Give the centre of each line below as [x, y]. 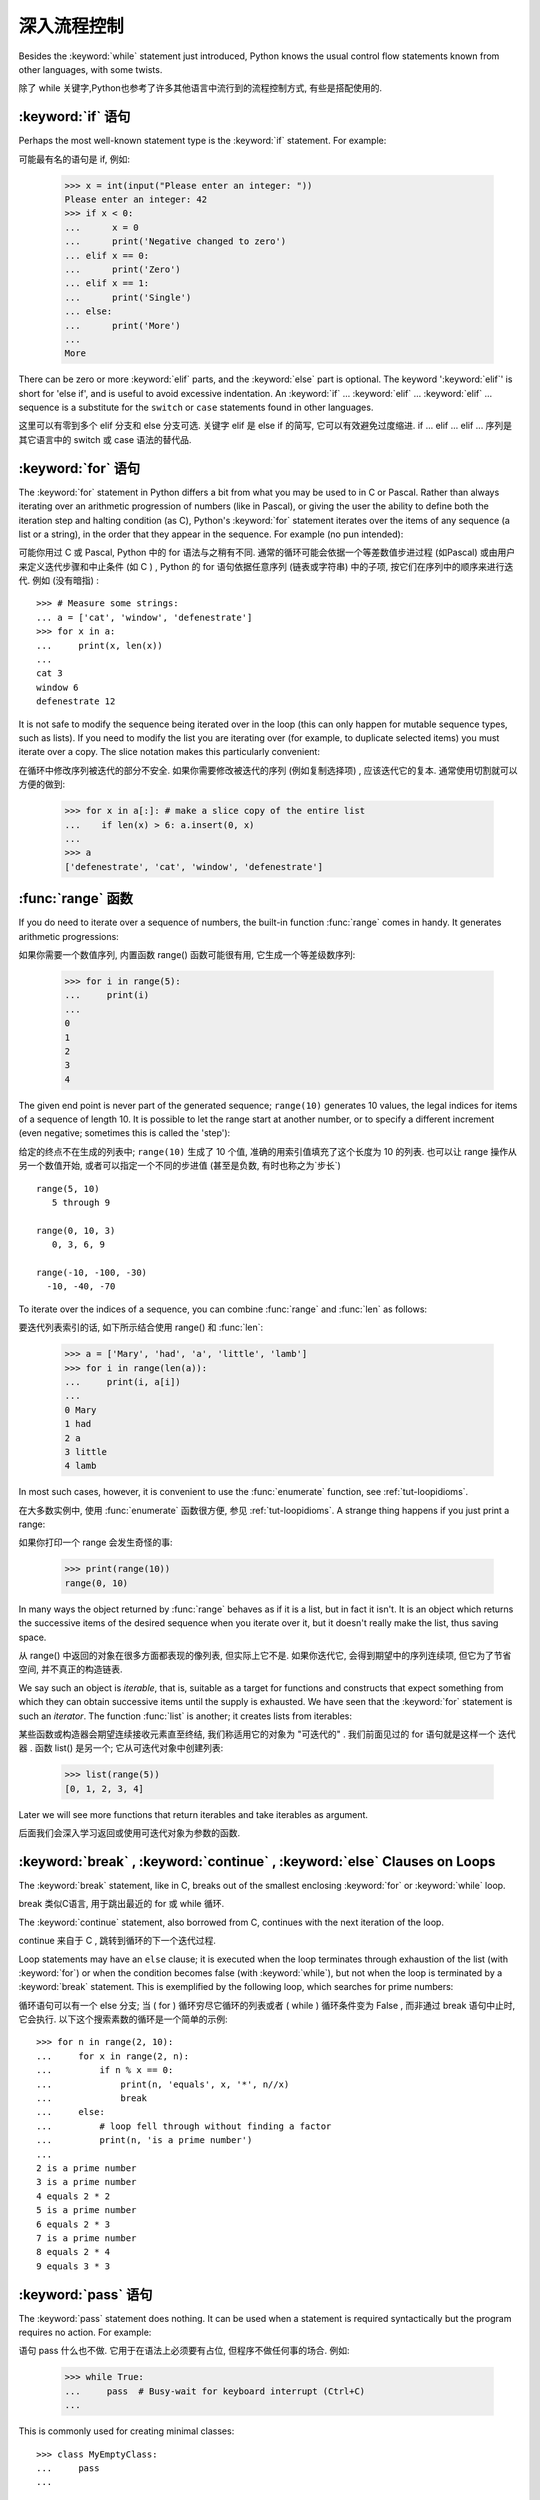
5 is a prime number [86, 2210]
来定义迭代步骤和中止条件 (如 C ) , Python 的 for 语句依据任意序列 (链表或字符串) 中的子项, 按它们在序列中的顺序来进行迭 [266, 566]
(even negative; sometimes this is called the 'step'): [124, 1133]
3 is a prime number [86, 2182]
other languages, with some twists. [90, 69]
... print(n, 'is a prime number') [144, 2140]
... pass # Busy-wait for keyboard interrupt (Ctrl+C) [215, 2391]
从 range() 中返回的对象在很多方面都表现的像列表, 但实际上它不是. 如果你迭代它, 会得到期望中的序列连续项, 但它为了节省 [265, 1655]
